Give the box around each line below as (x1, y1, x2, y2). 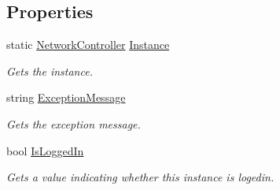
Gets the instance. (6, 62, 93, 79)
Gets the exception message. (6, 115, 141, 132)
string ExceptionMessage (6, 89, 126, 106)
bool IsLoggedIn (6, 142, 84, 158)
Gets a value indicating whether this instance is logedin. (6, 169, 274, 185)
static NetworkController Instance (6, 36, 170, 53)
